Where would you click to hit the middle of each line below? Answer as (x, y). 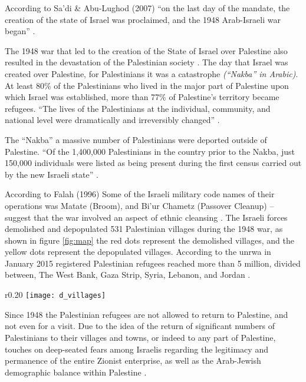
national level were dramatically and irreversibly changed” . (112, 120)
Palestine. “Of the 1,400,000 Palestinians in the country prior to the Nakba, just (150, 151)
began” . (20, 31)
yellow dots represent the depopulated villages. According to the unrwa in (138, 252)
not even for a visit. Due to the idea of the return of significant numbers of (140, 326)
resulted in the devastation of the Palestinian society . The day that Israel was (147, 62)
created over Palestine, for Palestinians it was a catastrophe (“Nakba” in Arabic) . (152, 73)
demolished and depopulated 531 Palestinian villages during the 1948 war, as (144, 229)
